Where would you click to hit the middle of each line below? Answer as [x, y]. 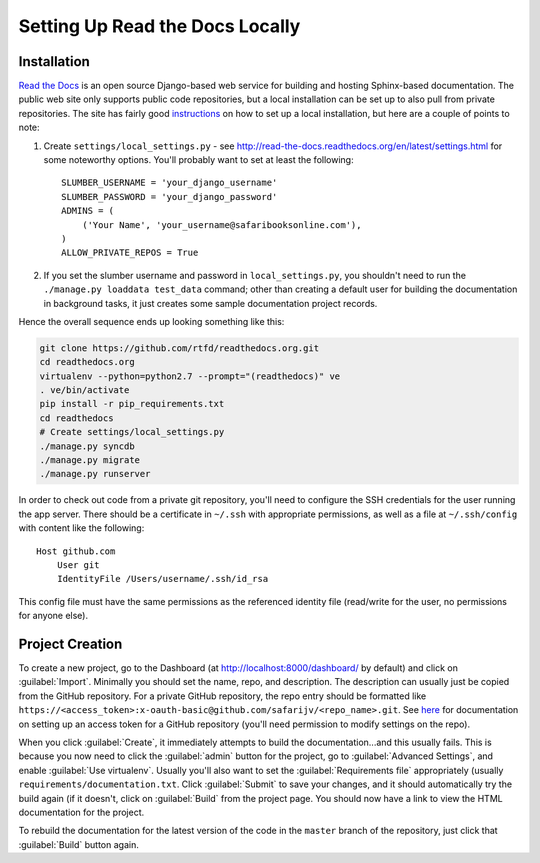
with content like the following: [81, 528]
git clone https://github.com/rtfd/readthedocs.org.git [179, 348]
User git [78, 564]
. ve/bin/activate [84, 390]
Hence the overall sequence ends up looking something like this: [151, 321]
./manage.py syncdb [87, 446]
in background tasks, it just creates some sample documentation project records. [210, 303]
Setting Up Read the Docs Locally [159, 26]
